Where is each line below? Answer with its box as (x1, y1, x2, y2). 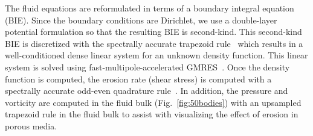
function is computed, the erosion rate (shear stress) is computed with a (5, 72, 272, 85)
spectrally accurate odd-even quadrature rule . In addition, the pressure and (5, 84, 288, 97)
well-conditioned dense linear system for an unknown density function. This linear (5, 49, 308, 61)
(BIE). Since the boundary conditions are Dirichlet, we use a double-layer (5, 13, 277, 26)
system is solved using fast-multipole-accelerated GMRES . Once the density (5, 60, 290, 73)
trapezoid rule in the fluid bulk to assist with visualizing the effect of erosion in (5, 108, 298, 120)
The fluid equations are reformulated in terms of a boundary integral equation (5, 2, 294, 14)
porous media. (5, 119, 57, 132)
